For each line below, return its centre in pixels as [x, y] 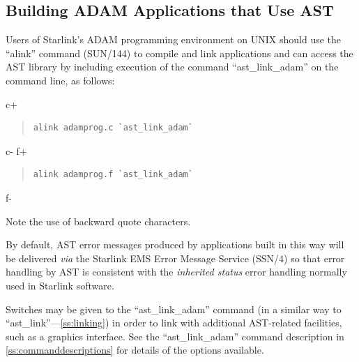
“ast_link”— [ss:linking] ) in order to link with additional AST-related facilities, [174, 323]
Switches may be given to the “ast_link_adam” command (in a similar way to [174, 309]
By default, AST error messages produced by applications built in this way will [175, 244]
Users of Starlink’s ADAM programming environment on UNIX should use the [174, 39]
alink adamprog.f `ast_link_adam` [113, 175]
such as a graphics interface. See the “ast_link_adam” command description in [175, 336]
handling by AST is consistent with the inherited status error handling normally [176, 272]
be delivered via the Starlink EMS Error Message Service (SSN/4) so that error [175, 258]
